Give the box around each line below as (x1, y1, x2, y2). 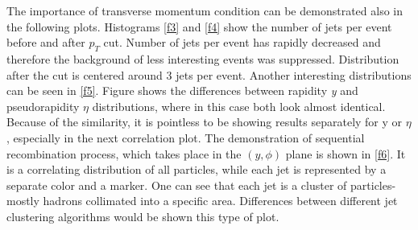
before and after (6, 34, 85, 51)
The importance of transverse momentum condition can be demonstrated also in (6, 2, 403, 18)
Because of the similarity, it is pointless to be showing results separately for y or (6, 113, 403, 130)
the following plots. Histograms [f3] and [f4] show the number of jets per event (6, 18, 392, 35)
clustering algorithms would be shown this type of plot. (6, 207, 279, 224)
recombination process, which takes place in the (6, 145, 242, 162)
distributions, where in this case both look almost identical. (92, 97, 386, 114)
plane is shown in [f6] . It (285, 145, 406, 162)
